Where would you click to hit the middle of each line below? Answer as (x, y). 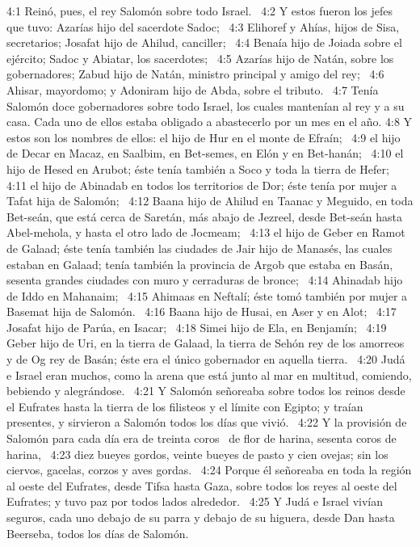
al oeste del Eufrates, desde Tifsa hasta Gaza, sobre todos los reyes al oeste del (202, 485)
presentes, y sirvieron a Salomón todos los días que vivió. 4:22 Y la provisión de (207, 422)
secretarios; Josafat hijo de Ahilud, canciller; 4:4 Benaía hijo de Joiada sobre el (204, 42)
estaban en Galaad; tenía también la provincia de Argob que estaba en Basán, (200, 264)
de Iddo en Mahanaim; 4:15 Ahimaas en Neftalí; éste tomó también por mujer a (207, 295)
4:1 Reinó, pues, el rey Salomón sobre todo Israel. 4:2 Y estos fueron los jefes (200, 11)
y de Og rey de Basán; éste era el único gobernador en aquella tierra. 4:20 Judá (206, 359)
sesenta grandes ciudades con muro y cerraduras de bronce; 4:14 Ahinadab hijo (205, 280)
